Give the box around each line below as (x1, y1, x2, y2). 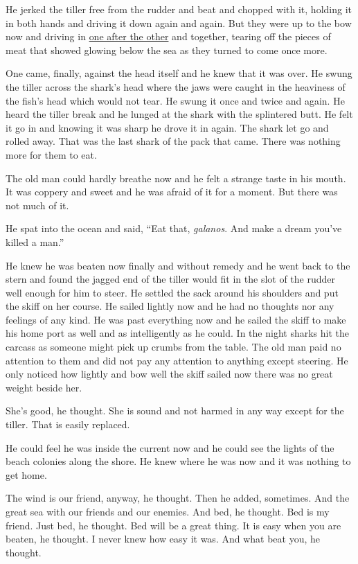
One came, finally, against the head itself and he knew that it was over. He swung (6, 66, 352, 80)
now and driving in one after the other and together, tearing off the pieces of (6, 29, 331, 44)
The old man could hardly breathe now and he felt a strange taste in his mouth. (6, 170, 346, 185)
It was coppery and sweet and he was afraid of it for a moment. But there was (6, 184, 338, 199)
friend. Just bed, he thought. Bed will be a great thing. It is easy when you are (6, 518, 341, 532)
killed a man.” (6, 234, 64, 249)
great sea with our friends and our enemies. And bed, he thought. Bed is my (6, 504, 330, 518)
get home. (6, 467, 47, 482)
